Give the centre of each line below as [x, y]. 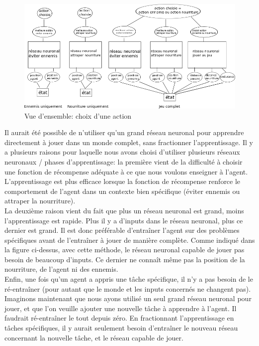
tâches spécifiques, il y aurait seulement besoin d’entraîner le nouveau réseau [121, 328]
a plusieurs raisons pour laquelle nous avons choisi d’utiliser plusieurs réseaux [122, 152]
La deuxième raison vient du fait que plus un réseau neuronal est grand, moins [124, 210]
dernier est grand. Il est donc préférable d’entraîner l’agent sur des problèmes [122, 230]
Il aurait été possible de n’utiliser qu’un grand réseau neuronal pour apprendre [124, 132]
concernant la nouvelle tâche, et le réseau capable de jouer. [94, 337]
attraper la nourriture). [40, 201]
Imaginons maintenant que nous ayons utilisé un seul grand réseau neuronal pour [128, 298]
